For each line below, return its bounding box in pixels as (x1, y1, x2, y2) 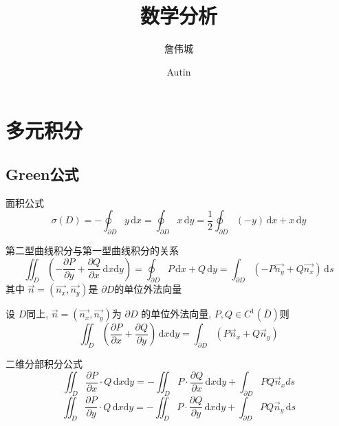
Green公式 (6, 163, 79, 184)
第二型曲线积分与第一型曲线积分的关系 (6, 243, 179, 258)
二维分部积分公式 (6, 357, 83, 371)
